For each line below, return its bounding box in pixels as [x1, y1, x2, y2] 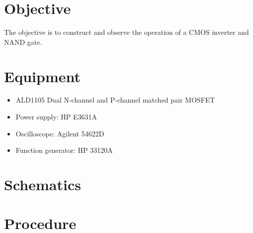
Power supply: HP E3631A [15, 112, 97, 122]
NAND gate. [4, 36, 42, 47]
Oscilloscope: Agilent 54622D [15, 128, 104, 138]
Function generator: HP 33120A [15, 145, 113, 155]
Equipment [4, 66, 81, 86]
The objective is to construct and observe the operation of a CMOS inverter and [4, 27, 249, 37]
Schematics [4, 174, 81, 194]
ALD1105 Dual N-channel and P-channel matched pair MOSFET [15, 95, 215, 105]
